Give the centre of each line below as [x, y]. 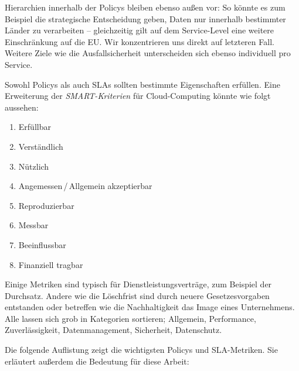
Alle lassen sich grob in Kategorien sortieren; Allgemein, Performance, [130, 318]
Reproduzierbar [46, 205]
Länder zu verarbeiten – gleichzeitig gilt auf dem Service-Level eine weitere [140, 30]
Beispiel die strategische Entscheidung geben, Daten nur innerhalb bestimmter [145, 18]
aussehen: [22, 107]
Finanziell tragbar [51, 264]
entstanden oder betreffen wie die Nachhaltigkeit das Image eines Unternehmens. [150, 307]
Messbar [33, 225]
